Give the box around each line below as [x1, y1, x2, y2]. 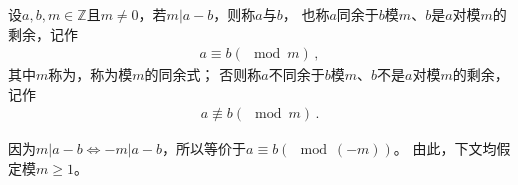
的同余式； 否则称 [144, 64, 262, 85]
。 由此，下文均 [393, 138, 497, 159]
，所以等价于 [162, 138, 247, 159]
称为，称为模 [48, 64, 133, 85]
